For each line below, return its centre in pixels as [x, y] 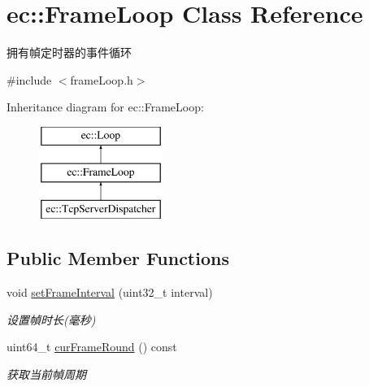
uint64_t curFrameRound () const [92, 347]
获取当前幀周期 [46, 374]
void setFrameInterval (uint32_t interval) [110, 292]
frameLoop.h [102, 79]
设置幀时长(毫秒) [51, 319]
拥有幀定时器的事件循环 [69, 52]
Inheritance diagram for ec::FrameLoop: [105, 107]
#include [29, 79]
